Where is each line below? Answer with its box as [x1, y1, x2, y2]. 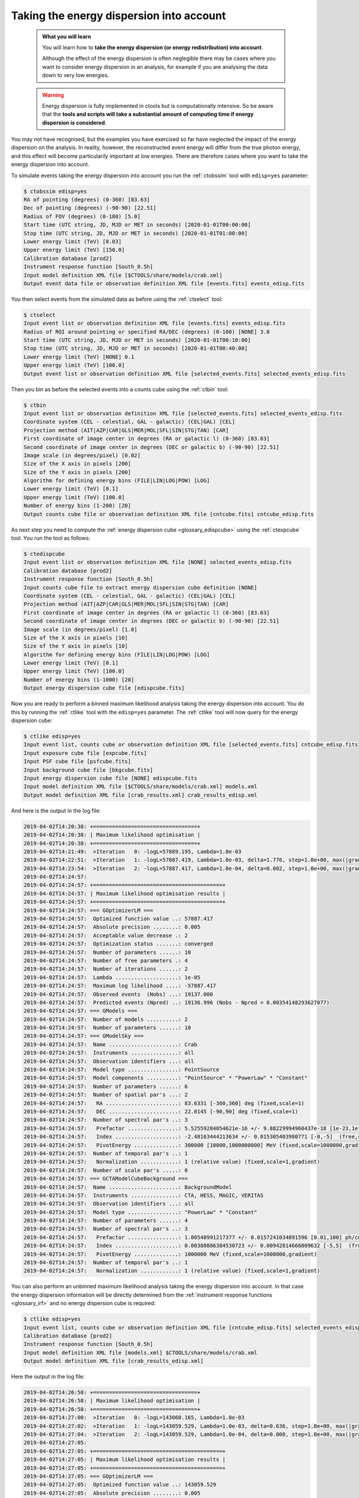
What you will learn [42, 33, 92, 40]
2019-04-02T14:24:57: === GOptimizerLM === [23, 907, 154, 914]
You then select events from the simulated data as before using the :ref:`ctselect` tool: [11, 295, 223, 303]
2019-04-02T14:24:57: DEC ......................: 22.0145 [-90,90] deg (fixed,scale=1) [23, 1109, 299, 1115]
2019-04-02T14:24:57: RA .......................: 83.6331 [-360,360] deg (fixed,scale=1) [23, 1100, 305, 1107]
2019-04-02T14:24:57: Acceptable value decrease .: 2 [23, 932, 188, 939]
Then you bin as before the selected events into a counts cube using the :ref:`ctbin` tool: [11, 385, 229, 392]
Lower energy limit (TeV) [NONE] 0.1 [23, 354, 135, 360]
